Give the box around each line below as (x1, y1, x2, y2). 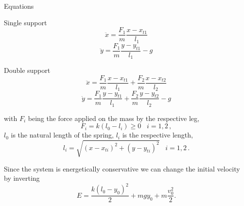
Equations (4, 1, 34, 11)
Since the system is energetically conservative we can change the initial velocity (4, 163, 240, 173)
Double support (4, 65, 51, 75)
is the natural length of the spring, (11, 130, 114, 140)
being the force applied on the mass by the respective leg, (28, 113, 199, 123)
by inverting (4, 173, 40, 183)
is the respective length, (122, 130, 193, 140)
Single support (4, 17, 47, 27)
